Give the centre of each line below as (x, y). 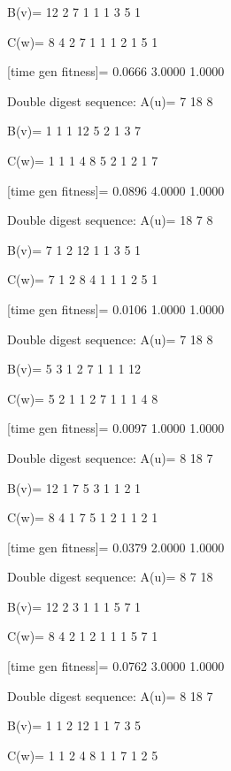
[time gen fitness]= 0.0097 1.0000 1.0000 (116, 428)
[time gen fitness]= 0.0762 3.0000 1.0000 (116, 666)
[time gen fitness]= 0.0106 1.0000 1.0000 (116, 308)
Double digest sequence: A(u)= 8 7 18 (110, 577)
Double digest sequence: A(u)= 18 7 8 (110, 220)
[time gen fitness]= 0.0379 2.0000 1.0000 (116, 547)
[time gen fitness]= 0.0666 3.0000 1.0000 (116, 71)
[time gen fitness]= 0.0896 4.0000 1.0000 (116, 190)
